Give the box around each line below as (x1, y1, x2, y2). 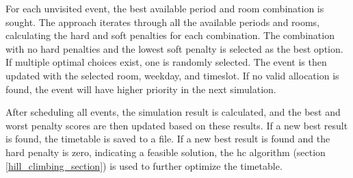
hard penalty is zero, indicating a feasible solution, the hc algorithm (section (5, 144, 326, 159)
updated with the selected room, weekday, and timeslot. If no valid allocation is (5, 68, 339, 82)
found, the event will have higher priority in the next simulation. (5, 81, 276, 96)
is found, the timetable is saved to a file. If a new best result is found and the (5, 131, 330, 146)
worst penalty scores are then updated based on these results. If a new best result (5, 118, 348, 132)
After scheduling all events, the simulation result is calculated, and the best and (5, 105, 341, 119)
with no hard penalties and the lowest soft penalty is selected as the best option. (5, 41, 343, 55)
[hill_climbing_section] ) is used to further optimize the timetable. (5, 158, 283, 173)
